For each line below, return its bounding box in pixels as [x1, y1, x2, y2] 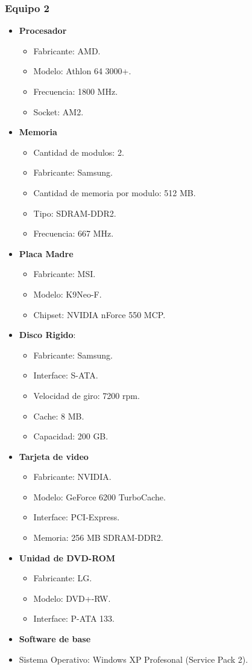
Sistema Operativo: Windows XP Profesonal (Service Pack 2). [19, 652, 248, 665]
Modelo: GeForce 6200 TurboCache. [33, 490, 166, 503]
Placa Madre [19, 247, 74, 260]
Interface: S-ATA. [33, 369, 98, 381]
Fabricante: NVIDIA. [33, 470, 112, 483]
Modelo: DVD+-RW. [33, 592, 111, 604]
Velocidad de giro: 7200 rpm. [33, 389, 140, 401]
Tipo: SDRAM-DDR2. [33, 206, 116, 219]
